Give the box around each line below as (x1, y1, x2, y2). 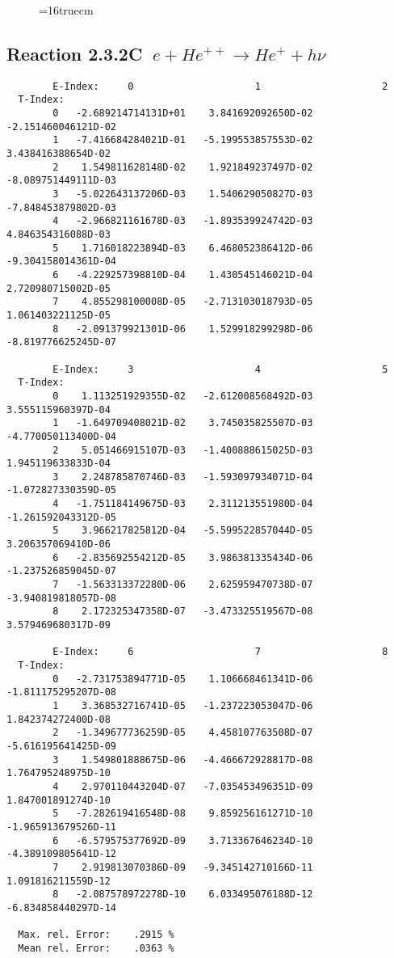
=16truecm (39, 2, 94, 18)
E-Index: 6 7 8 (52, 646, 388, 658)
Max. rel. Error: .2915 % (18, 929, 174, 941)
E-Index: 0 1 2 (52, 80, 388, 92)
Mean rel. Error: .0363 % (18, 942, 174, 954)
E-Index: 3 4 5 (52, 363, 388, 375)
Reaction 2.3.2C (6, 40, 143, 65)
